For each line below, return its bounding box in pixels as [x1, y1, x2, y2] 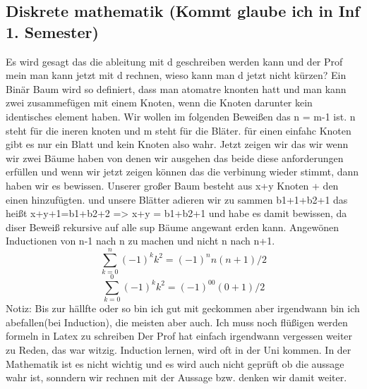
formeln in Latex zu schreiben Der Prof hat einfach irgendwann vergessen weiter [6, 328, 353, 343]
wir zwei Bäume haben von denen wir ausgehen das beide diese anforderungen [6, 150, 344, 165]
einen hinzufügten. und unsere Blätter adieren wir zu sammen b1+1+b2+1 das [6, 192, 348, 206]
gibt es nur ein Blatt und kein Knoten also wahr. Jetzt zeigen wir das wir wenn [6, 137, 349, 152]
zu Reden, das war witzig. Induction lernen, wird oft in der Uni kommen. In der [6, 342, 351, 357]
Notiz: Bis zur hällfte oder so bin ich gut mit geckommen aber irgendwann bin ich [6, 301, 360, 316]
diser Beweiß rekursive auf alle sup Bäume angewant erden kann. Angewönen [6, 219, 339, 234]
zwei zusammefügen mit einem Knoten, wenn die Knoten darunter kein [6, 95, 313, 110]
